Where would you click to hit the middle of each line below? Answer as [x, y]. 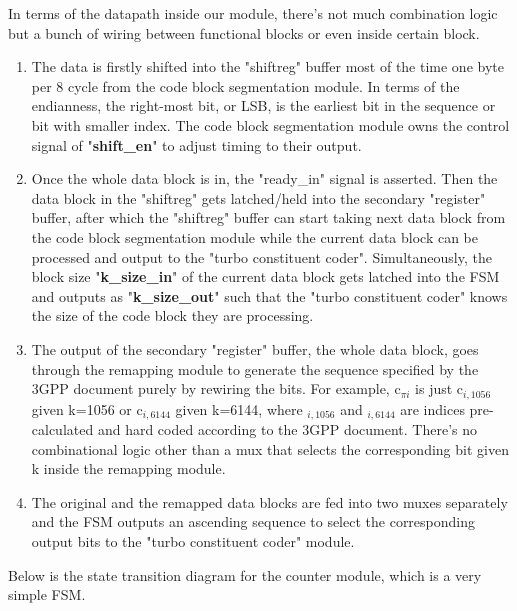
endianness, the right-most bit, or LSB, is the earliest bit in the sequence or [263, 105]
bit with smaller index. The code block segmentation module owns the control [270, 124]
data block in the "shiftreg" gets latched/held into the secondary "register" [258, 197]
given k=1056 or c [87, 408]
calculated [62, 429]
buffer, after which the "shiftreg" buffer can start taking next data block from [268, 217]
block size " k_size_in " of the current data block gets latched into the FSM [265, 276]
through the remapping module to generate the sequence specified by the [255, 368]
